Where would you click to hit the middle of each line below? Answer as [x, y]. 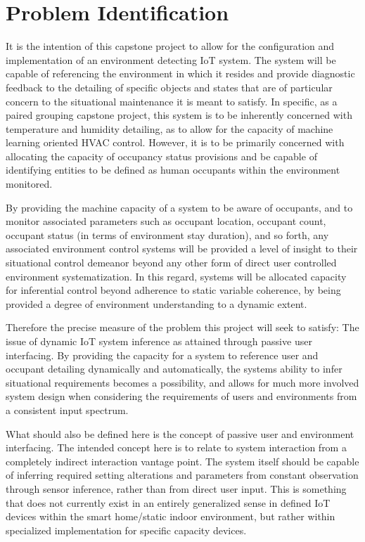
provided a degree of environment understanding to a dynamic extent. [156, 303]
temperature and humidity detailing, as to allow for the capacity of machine [169, 128]
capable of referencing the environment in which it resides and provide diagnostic [180, 73]
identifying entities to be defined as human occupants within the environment [173, 170]
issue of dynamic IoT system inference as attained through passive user [159, 341]
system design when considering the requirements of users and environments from [181, 396]
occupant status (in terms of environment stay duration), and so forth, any [167, 234]
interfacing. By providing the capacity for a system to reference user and [162, 355]
